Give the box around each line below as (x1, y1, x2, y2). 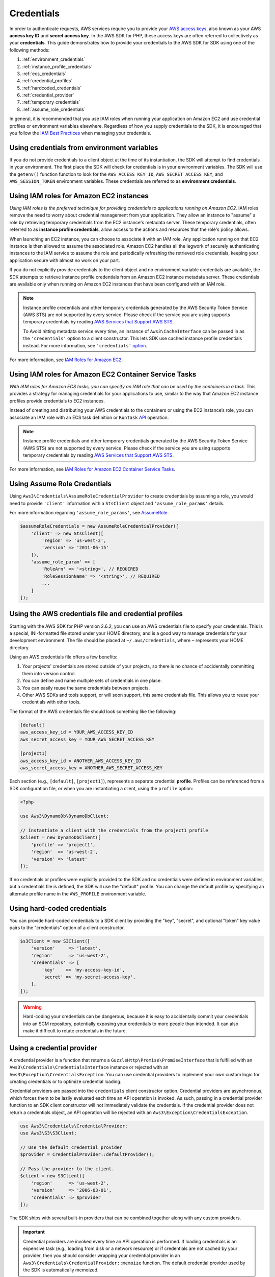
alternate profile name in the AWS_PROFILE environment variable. (9, 890, 146, 896)
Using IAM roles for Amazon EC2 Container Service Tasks (9, 370, 197, 379)
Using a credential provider (9, 1044, 98, 1052)
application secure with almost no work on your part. (9, 257, 120, 263)
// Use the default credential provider (20, 1144, 122, 1150)
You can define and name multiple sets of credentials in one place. (22, 677, 162, 684)
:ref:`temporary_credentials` (22, 99, 80, 105)
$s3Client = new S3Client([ (20, 938, 90, 944)
